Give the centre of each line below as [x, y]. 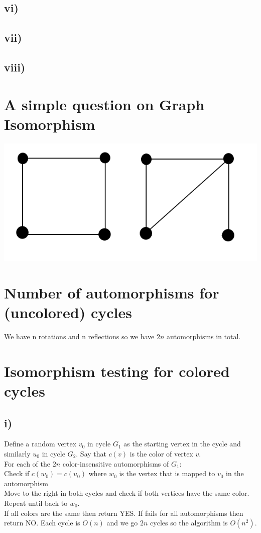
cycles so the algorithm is [189, 523]
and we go [122, 523]
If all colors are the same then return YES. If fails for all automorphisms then [124, 513]
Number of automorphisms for [112, 292]
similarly [17, 454]
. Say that [91, 454]
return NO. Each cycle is [42, 523]
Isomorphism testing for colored [117, 371]
